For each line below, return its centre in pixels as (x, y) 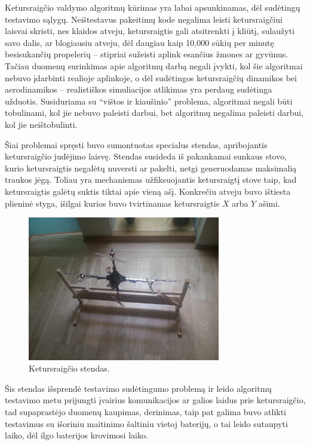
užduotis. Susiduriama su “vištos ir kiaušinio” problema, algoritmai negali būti (149, 101)
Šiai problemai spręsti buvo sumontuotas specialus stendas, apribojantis (136, 144)
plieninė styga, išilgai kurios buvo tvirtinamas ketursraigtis (112, 203)
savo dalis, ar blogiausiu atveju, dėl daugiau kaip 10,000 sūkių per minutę (139, 42)
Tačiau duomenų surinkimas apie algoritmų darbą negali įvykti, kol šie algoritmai (154, 65)
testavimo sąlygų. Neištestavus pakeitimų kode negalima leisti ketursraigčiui (144, 19)
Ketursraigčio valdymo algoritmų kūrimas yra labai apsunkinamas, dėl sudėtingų (153, 7)
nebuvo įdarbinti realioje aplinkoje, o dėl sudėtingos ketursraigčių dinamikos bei (151, 77)
